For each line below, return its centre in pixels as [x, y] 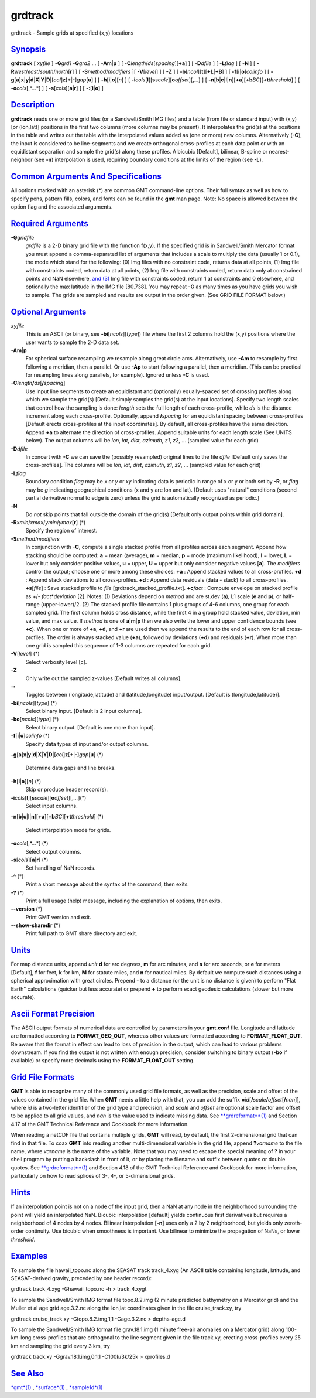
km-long [21, 1338]
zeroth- [293, 1223]
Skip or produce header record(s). [67, 790]
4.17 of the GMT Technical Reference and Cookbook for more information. [100, 1124]
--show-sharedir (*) [36, 925]
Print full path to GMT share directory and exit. [81, 933]
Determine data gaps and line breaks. [71, 768]
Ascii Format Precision [53, 1014]
